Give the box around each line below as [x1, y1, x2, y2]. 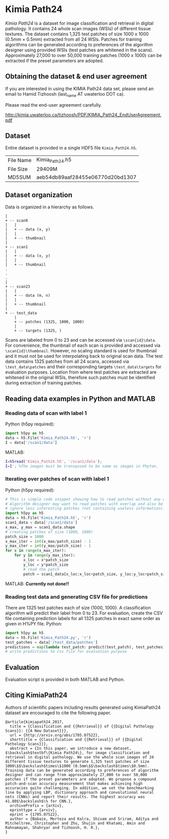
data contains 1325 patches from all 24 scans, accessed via [5, 358, 129, 364]
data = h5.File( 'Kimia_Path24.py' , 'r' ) [5, 635, 92, 640]
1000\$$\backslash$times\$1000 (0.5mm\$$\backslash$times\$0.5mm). [5, 764, 150, 769]
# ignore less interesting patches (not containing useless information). [5, 506, 165, 511]
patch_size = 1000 [5, 534, 44, 539]
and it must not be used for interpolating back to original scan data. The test [5, 353, 163, 359]
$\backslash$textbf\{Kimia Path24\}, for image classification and [5, 750, 150, 755]
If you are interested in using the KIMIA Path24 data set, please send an [5, 86, 154, 92]
